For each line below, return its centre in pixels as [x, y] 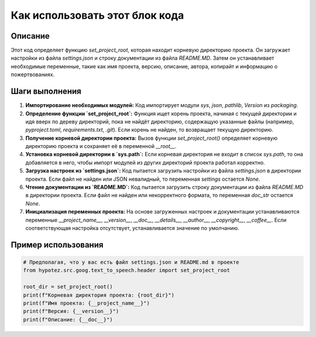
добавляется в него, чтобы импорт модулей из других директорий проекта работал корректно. [145, 162]
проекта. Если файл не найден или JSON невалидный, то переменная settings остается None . [143, 179]
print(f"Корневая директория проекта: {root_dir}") [99, 295]
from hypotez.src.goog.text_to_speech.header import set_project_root [127, 270]
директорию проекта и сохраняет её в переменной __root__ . [101, 146]
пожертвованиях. [33, 75]
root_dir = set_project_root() [68, 287]
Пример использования [57, 245]
